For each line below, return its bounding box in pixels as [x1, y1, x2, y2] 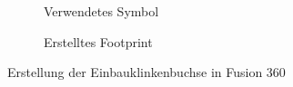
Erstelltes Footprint [44, 32, 153, 51]
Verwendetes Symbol [44, 2, 159, 20]
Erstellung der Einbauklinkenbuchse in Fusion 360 [7, 63, 286, 82]
